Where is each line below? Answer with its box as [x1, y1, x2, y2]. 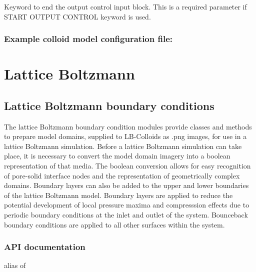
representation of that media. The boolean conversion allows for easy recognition [4, 160, 251, 170]
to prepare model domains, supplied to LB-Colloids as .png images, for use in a [4, 131, 247, 141]
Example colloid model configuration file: [4, 32, 172, 45]
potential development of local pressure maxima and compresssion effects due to [4, 199, 249, 210]
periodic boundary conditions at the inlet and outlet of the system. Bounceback [4, 209, 248, 219]
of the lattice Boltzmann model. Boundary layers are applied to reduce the [4, 189, 233, 200]
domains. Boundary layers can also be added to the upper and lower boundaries [4, 180, 249, 190]
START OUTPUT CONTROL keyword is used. [4, 11, 151, 21]
